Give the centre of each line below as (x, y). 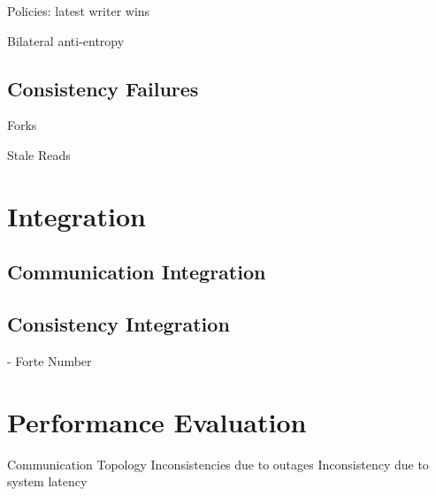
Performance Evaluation (157, 421)
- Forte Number (50, 360)
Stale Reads (39, 154)
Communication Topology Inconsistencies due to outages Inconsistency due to (218, 464)
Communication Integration (137, 272)
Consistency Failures (103, 88)
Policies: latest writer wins (79, 11)
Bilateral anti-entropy (66, 40)
